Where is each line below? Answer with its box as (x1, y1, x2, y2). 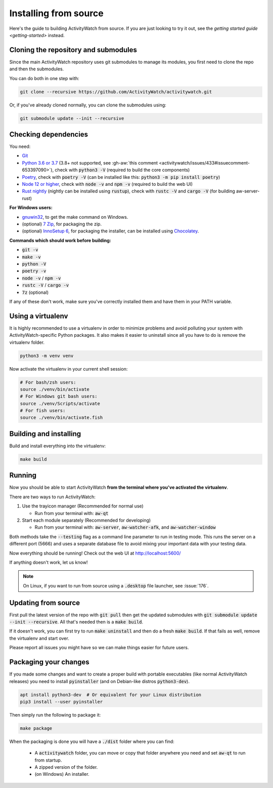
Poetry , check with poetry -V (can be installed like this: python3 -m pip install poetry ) (22, 174, 220, 180)
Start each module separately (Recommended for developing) (22, 517, 151, 524)
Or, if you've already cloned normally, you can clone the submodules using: (9, 102, 166, 108)
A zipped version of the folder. (34, 764, 98, 770)
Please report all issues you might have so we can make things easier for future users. (9, 645, 189, 651)
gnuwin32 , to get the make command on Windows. (22, 214, 128, 220)
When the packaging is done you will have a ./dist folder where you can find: (9, 738, 174, 744)
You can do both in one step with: (9, 75, 79, 81)
